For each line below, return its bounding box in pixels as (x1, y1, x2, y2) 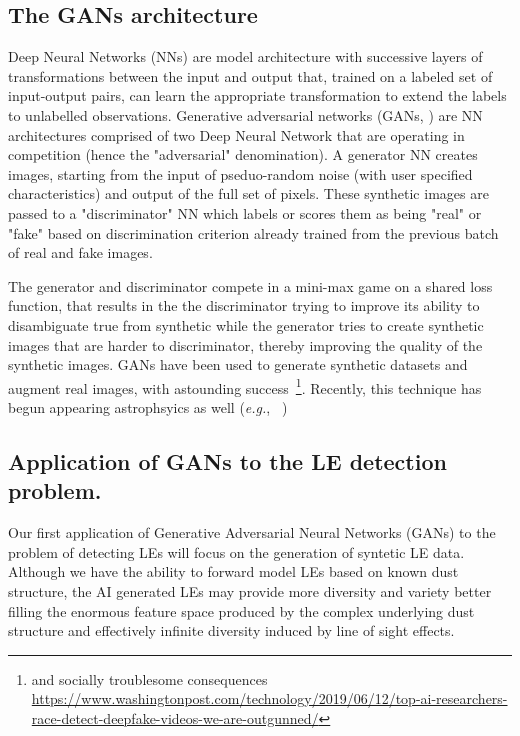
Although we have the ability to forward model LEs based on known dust (8, 561, 459, 582)
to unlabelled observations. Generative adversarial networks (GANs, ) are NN (8, 104, 483, 125)
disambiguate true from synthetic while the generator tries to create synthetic (8, 314, 484, 335)
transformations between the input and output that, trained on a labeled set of (8, 65, 493, 86)
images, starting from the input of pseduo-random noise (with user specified (8, 163, 473, 184)
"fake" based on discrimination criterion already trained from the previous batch (8, 222, 499, 243)
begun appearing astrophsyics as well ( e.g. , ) (8, 396, 288, 417)
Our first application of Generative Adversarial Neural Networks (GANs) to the (8, 522, 496, 543)
